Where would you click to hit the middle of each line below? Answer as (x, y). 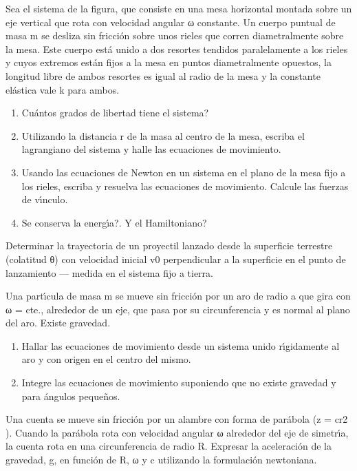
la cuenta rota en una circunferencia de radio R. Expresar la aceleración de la (169, 446)
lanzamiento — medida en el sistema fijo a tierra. (109, 272)
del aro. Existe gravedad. (58, 323)
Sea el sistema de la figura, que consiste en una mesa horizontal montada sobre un (179, 8)
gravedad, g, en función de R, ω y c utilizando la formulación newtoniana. (161, 460)
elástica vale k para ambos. (63, 89)
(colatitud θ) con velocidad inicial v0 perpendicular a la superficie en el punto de (176, 259)
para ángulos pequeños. (71, 396)
